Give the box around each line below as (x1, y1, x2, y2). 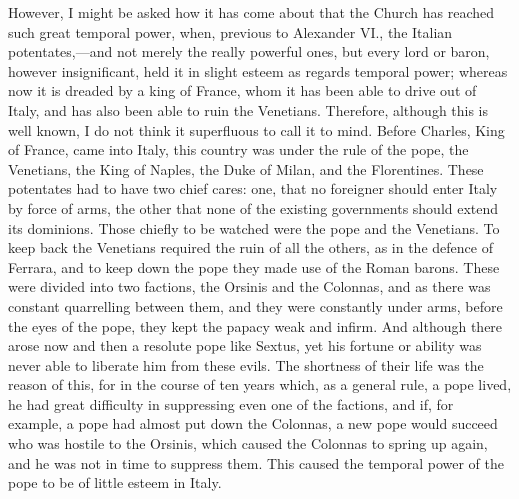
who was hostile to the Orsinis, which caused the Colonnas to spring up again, (8, 433, 488, 454)
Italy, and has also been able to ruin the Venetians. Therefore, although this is (8, 99, 489, 120)
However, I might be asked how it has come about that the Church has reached (8, 2, 495, 22)
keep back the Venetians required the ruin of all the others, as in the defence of (8, 237, 493, 258)
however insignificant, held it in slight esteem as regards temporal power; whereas (8, 60, 508, 81)
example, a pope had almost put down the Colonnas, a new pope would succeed (8, 413, 498, 434)
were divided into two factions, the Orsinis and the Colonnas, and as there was (8, 276, 491, 297)
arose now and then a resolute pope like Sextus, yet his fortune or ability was (8, 335, 482, 356)
